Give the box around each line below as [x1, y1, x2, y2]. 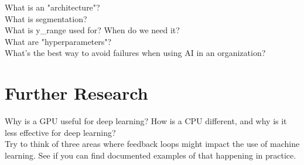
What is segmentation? [5, 12, 87, 24]
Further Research [5, 81, 148, 105]
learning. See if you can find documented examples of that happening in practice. [5, 149, 296, 161]
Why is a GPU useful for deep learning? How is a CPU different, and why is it [5, 115, 287, 127]
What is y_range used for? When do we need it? [5, 24, 180, 36]
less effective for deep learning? [5, 126, 116, 138]
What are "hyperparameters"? [5, 35, 112, 47]
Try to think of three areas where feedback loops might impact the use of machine [5, 138, 300, 150]
